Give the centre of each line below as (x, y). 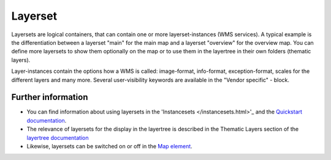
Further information (50, 97)
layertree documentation (58, 137)
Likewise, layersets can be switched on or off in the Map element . (109, 146)
